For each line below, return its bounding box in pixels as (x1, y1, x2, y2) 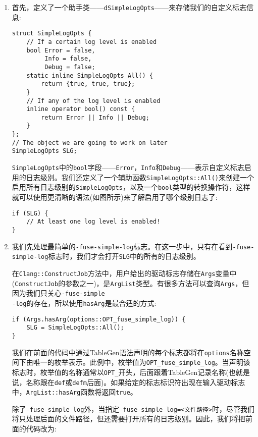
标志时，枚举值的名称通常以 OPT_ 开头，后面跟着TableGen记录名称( (12, 366, 229, 377)
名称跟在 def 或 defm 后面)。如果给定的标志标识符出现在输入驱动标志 (26, 376, 245, 387)
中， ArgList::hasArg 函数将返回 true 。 (12, 387, 137, 397)
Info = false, (44, 55, 92, 63)
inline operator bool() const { (26, 105, 135, 113)
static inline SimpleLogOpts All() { (26, 72, 153, 79)
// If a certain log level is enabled (26, 38, 157, 45)
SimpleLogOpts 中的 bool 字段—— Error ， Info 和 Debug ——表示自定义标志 (12, 162, 244, 173)
